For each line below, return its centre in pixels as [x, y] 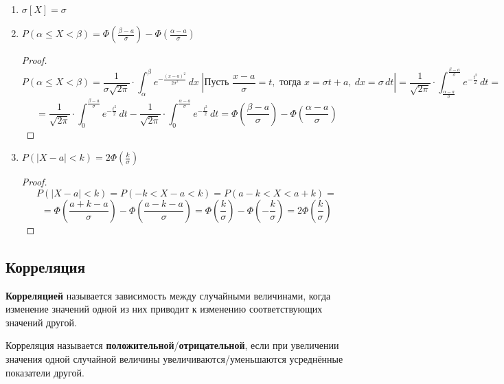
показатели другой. [45, 372]
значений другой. [41, 322]
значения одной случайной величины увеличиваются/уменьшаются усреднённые [174, 358]
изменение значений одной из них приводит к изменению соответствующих [164, 309]
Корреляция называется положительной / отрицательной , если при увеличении [172, 345]
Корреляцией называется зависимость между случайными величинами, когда [168, 295]
